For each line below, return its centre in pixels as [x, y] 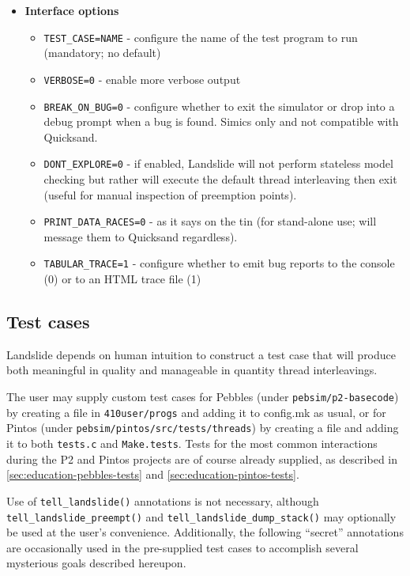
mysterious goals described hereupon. [96, 563]
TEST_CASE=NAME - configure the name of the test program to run [201, 37]
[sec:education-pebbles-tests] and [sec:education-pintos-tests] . [153, 474]
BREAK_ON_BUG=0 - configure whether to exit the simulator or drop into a [219, 106]
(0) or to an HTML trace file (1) [122, 279]
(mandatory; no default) [102, 53]
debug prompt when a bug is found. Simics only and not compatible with [221, 121]
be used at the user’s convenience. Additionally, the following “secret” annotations [205, 532]
